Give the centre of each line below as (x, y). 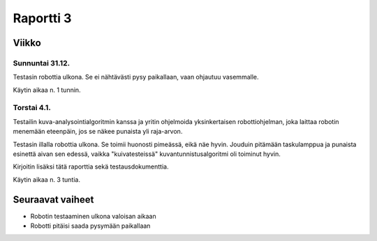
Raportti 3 (42, 18)
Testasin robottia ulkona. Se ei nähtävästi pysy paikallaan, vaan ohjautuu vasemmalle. (136, 77)
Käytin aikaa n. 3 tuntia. (46, 179)
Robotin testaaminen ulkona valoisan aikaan (93, 216)
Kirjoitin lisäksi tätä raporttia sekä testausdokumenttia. (91, 166)
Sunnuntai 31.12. (41, 63)
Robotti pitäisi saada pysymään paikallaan (90, 226)
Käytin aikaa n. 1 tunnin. (47, 90)
